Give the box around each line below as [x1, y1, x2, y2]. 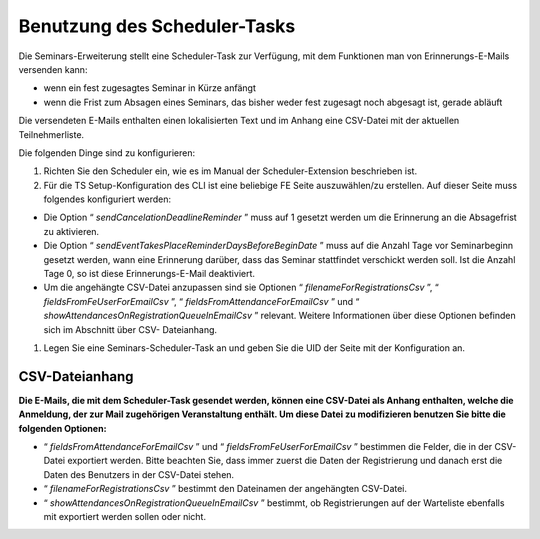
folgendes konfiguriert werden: [43, 193, 172, 205]
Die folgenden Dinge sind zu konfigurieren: [18, 146, 196, 159]
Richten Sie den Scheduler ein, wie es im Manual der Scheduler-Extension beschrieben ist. [43, 165, 418, 177]
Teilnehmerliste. [18, 128, 85, 140]
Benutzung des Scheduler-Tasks [18, 15, 296, 37]
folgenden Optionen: [18, 422, 107, 434]
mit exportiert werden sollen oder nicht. [43, 511, 207, 522]
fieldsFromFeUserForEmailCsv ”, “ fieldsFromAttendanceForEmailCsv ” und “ [43, 295, 360, 307]
